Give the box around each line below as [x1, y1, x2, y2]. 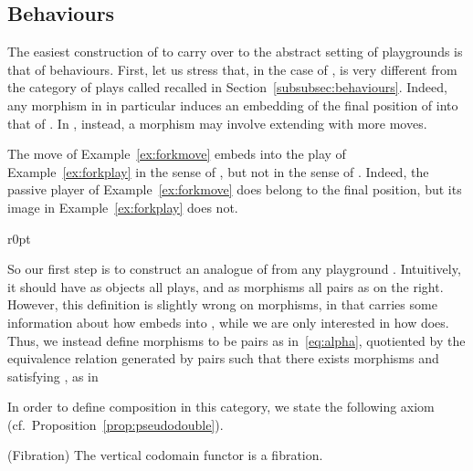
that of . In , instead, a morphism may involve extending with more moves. [7, 113, 427, 132]
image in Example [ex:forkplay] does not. [7, 197, 238, 216]
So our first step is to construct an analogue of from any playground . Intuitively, [7, 259, 461, 278]
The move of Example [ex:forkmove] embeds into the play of [7, 144, 346, 163]
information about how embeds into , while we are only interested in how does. [7, 312, 449, 331]
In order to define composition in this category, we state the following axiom [7, 397, 435, 416]
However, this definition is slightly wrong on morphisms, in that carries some [7, 295, 437, 314]
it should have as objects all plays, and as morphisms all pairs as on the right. [7, 277, 444, 296]
